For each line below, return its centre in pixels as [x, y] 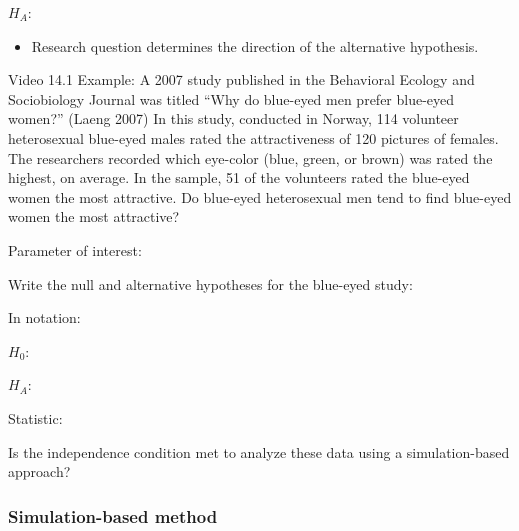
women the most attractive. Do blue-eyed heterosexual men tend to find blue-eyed [260, 196]
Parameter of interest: [75, 249]
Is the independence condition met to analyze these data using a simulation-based [259, 451]
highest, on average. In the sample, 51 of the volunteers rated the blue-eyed [239, 177]
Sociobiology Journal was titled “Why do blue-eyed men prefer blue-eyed [231, 98]
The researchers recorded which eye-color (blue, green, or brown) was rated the [250, 157]
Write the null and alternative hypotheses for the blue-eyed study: [210, 283]
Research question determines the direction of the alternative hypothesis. [255, 45]
